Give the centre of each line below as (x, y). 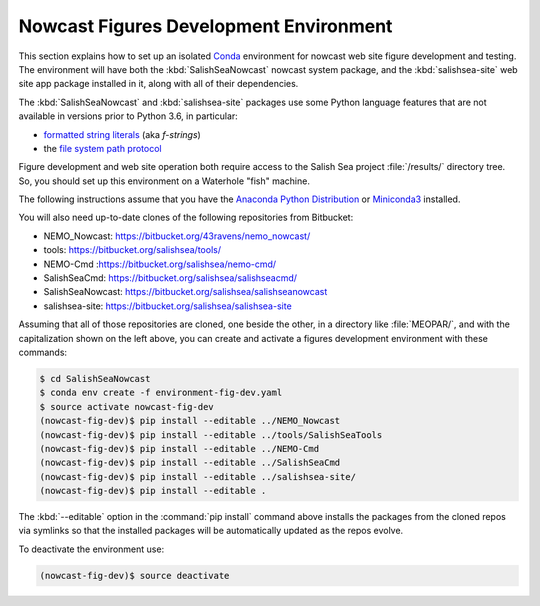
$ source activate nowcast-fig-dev (126, 406)
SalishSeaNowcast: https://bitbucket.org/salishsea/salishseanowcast (185, 292)
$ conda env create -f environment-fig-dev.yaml (161, 393)
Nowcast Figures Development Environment (205, 26)
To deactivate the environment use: (91, 549)
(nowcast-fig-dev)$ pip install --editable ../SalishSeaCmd (190, 463)
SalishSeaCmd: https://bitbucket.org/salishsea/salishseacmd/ (170, 278)
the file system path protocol (102, 148)
